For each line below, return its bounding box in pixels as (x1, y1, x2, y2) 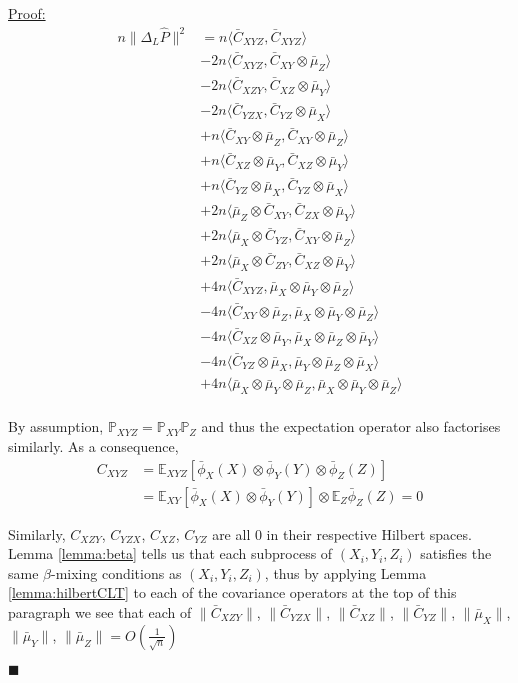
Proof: (8, 3, 46, 23)
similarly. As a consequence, (8, 435, 179, 456)
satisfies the (420, 543, 492, 564)
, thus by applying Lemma (264, 562, 427, 583)
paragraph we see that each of (8, 601, 192, 622)
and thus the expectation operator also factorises (201, 416, 501, 437)
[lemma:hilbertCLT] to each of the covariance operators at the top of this (8, 582, 457, 603)
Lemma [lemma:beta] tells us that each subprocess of (8, 543, 333, 564)
